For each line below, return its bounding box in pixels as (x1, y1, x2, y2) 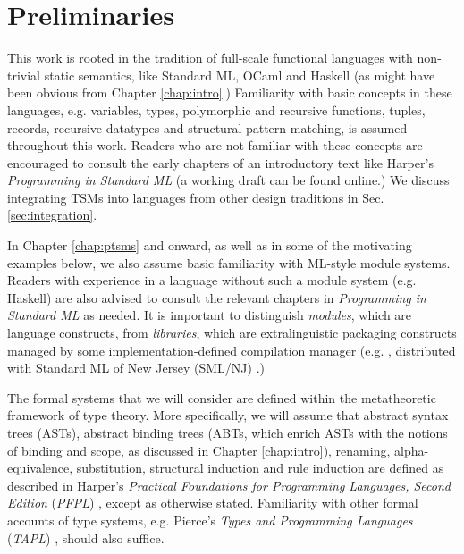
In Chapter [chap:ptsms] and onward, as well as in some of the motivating (7, 236, 412, 255)
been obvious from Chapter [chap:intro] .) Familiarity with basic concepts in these (7, 83, 452, 102)
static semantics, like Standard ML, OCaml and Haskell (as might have (44, 65, 435, 84)
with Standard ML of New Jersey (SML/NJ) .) (7, 358, 265, 377)
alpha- (394, 441, 429, 459)
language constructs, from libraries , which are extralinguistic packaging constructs (7, 323, 457, 342)
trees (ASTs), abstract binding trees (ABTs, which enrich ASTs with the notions (7, 424, 448, 441)
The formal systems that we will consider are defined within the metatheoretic (7, 388, 436, 407)
